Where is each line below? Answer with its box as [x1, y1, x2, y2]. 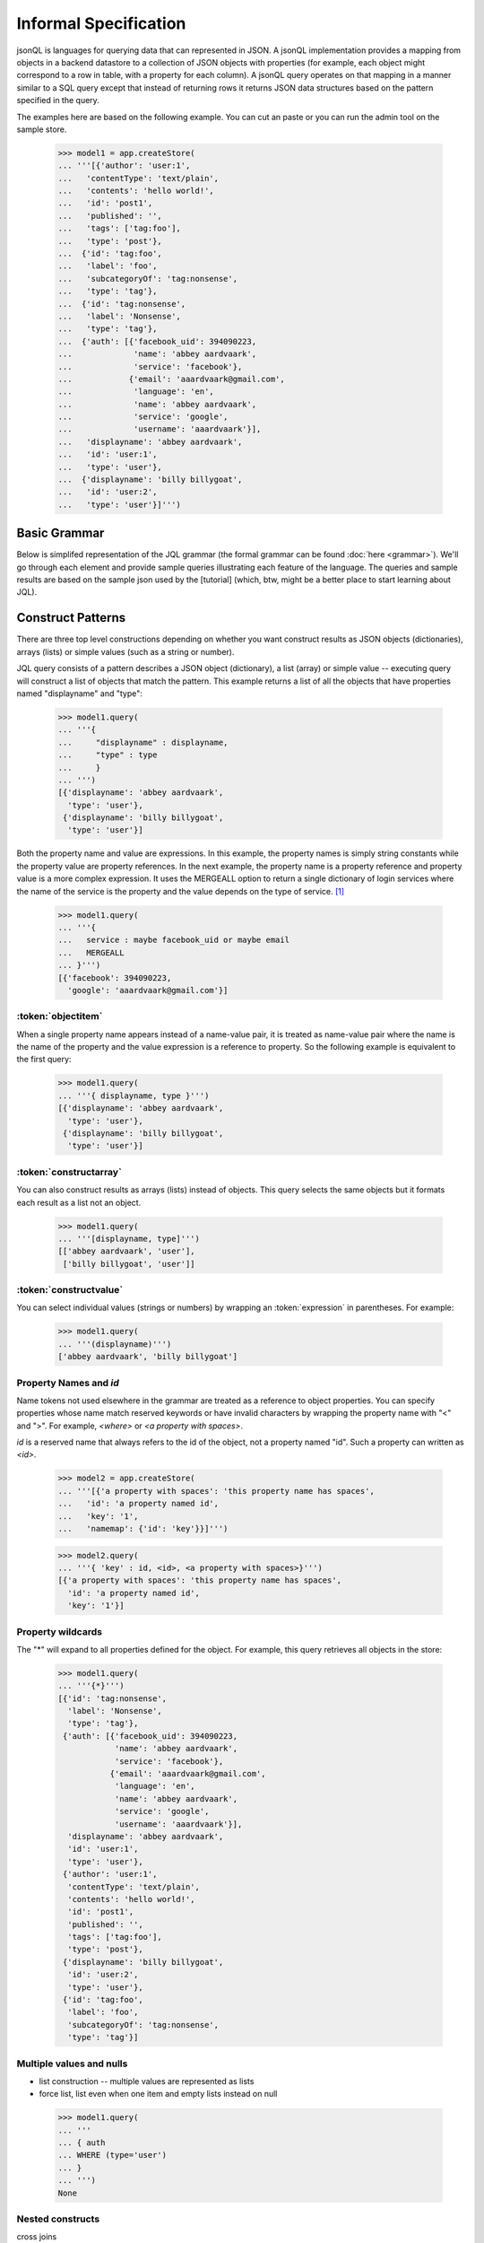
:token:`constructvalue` [16, 1284, 124, 1296]
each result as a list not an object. [16, 1197, 142, 1208]
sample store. [16, 124, 67, 135]
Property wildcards [16, 1625, 103, 1637]
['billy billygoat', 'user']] [63, 1259, 196, 1269]
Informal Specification [16, 13, 186, 33]
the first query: [16, 1054, 72, 1065]
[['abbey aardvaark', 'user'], [57, 1246, 196, 1256]
